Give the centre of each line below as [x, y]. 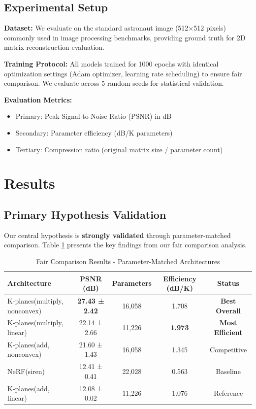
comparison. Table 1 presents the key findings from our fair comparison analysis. [126, 245]
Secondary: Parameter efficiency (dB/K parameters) [94, 132]
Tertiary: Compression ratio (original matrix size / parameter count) [119, 149]
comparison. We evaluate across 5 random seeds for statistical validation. [114, 83]
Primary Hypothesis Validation [85, 214]
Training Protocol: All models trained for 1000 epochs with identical [111, 63]
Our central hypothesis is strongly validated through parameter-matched [117, 235]
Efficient [228, 332]
